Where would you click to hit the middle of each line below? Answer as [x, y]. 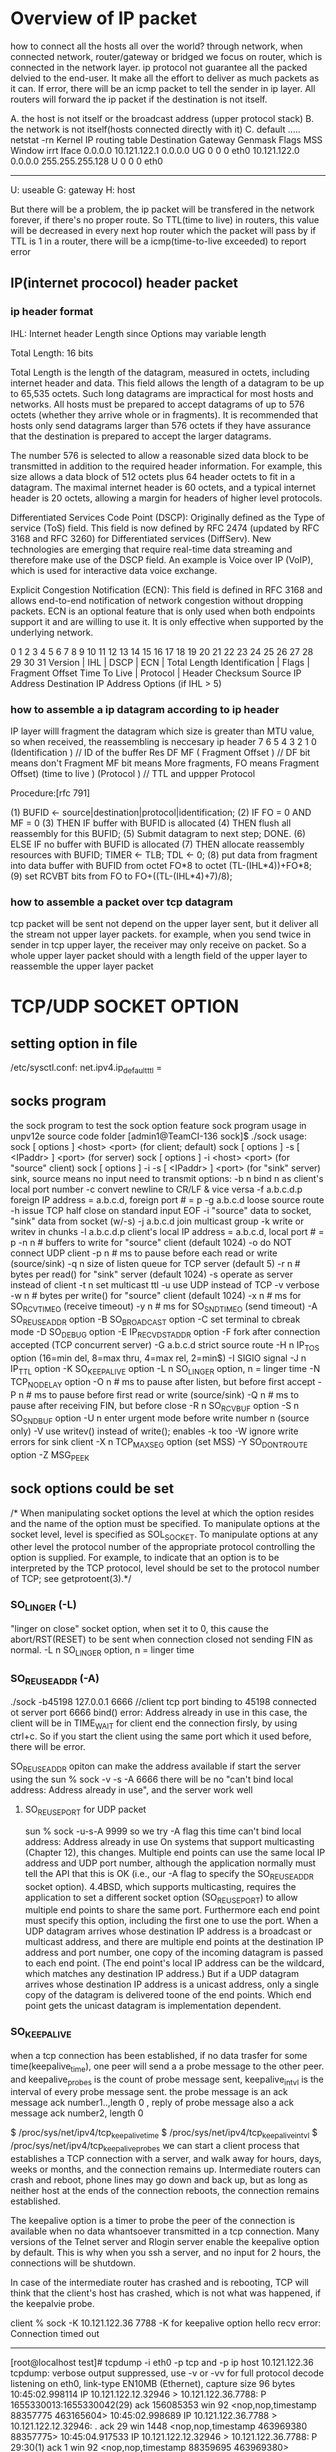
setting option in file [74, 1043]
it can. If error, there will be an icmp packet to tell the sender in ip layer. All [163, 88]
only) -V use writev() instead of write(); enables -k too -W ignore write [154, 1431]
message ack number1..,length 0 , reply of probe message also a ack [152, 2103]
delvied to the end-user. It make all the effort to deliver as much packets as [165, 78]
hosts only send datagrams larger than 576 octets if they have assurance [161, 425]
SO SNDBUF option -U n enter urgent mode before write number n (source [160, 1419]
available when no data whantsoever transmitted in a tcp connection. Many [165, 2231]
